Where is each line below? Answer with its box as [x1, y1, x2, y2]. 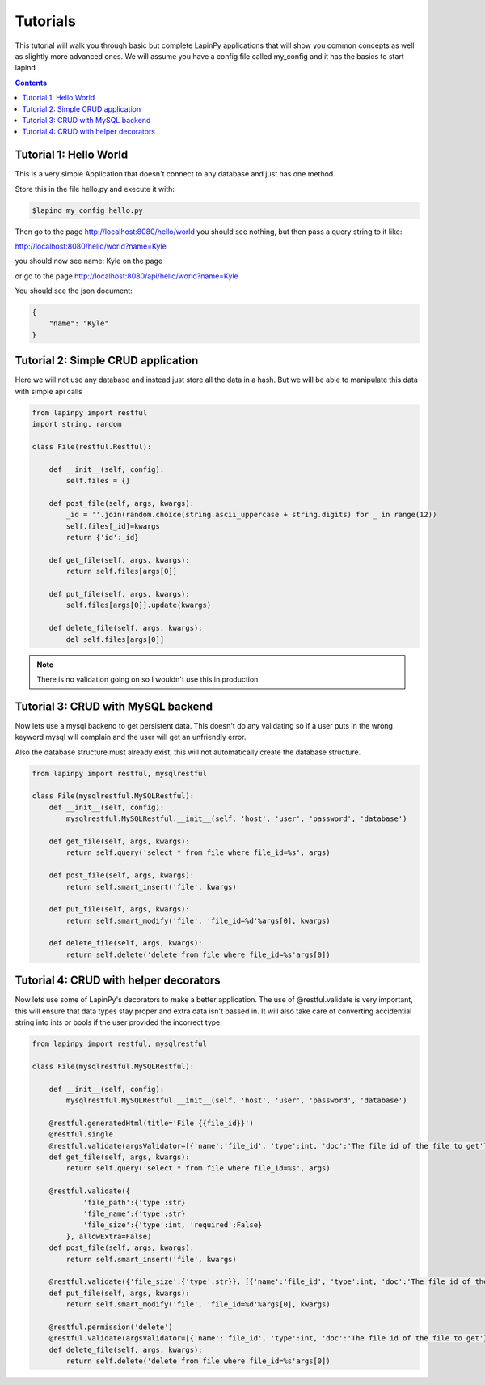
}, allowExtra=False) [65, 1231, 152, 1241]
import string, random [32, 419, 122, 429]
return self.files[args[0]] [65, 567, 178, 576]
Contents [15, 78, 48, 87]
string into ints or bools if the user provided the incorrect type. [15, 1018, 222, 1027]
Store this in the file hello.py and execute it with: [15, 184, 175, 193]
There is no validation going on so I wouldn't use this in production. [36, 674, 260, 684]
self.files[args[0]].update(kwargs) [65, 601, 212, 610]
